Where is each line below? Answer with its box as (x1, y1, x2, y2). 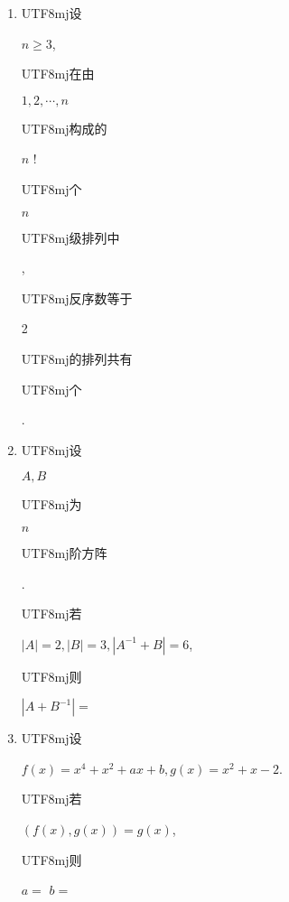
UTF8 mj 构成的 (21, 118, 107, 137)
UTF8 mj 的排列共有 (21, 349, 133, 367)
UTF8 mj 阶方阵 (21, 543, 107, 562)
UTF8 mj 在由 (21, 64, 95, 83)
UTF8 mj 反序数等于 (21, 288, 133, 307)
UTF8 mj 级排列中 (21, 228, 120, 246)
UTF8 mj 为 (21, 495, 82, 514)
